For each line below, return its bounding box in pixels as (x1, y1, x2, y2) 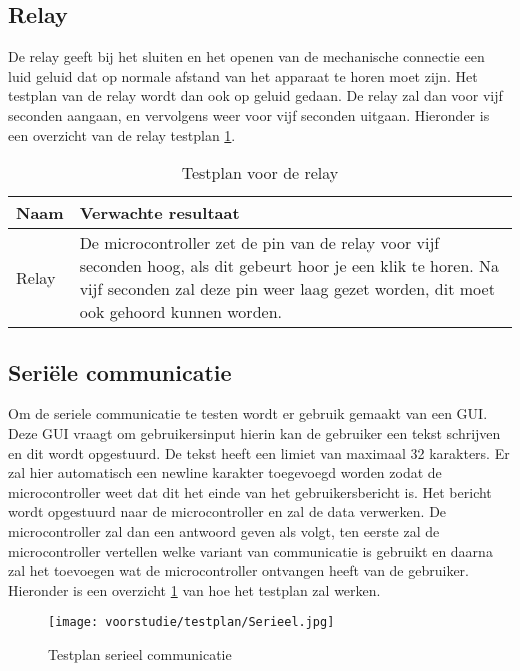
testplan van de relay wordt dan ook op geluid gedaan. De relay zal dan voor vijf (8, 85, 503, 106)
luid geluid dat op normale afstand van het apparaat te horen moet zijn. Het (8, 65, 478, 86)
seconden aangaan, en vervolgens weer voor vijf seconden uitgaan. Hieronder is (8, 104, 490, 125)
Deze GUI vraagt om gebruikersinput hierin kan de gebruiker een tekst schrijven (8, 422, 501, 443)
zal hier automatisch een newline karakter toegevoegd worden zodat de (8, 462, 442, 483)
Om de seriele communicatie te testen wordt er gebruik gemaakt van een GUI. (8, 403, 488, 424)
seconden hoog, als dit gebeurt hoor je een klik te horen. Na (79, 254, 500, 278)
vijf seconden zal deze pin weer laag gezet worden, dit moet (79, 277, 495, 301)
